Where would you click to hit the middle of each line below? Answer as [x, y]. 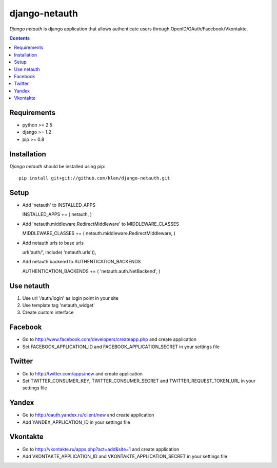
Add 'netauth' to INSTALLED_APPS [59, 205]
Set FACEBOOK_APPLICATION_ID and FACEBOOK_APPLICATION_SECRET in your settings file [121, 347]
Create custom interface [48, 312]
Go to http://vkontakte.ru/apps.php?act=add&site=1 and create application [101, 449]
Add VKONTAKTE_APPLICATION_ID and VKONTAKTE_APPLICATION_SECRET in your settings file [125, 456]
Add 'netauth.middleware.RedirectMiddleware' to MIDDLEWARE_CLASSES [101, 224]
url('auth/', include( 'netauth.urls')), [59, 252]
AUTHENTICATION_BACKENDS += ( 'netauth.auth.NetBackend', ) [91, 271]
